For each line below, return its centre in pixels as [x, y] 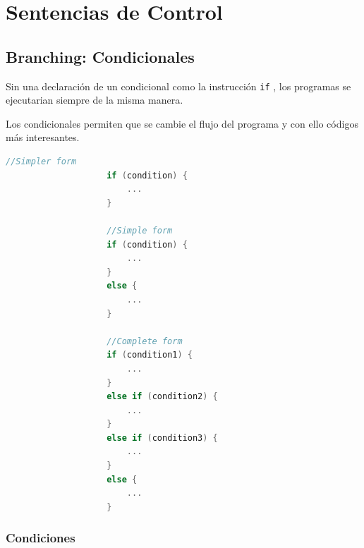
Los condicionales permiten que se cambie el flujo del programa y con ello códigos [182, 123]
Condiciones [41, 538]
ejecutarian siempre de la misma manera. [95, 100]
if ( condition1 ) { [150, 355]
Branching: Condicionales [100, 56]
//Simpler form [41, 162]
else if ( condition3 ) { [162, 438]
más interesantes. [43, 137]
